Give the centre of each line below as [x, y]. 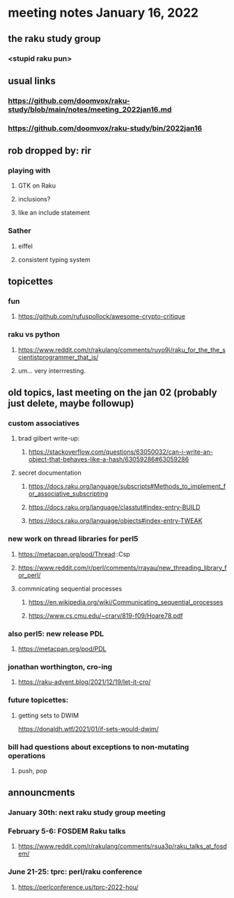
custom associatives [44, 423]
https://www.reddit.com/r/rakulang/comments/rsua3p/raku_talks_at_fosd [122, 846]
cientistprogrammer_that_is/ [58, 357]
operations [27, 756]
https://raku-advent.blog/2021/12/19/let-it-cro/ [84, 682]
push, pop [32, 770]
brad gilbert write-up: [49, 439]
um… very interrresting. [52, 370]
